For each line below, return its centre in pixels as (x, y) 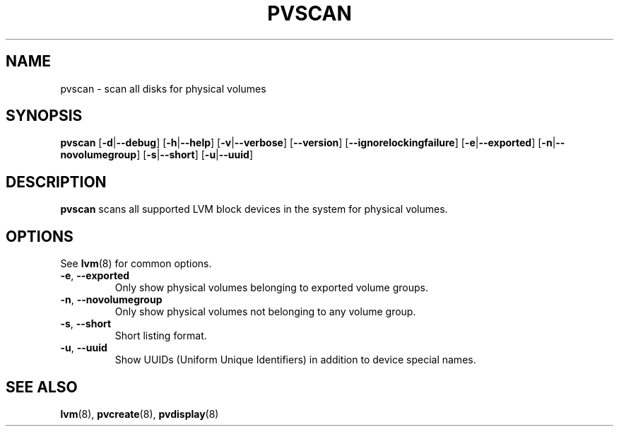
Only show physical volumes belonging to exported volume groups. (271, 288)
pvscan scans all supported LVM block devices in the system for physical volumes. (254, 209)
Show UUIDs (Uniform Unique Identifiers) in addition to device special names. (295, 360)
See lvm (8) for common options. (136, 264)
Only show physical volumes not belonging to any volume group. (265, 312)
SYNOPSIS (44, 116)
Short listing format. (161, 336)
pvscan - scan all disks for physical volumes (163, 88)
